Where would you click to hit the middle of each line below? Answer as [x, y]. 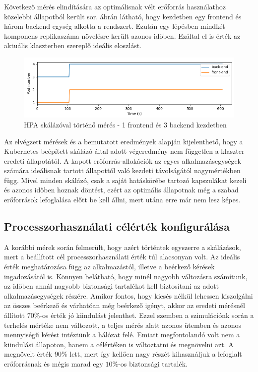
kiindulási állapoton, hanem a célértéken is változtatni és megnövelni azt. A [119, 344]
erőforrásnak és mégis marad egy [54, 364]
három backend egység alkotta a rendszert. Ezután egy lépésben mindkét [115, 26]
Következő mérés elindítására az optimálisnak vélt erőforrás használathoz [115, 6]
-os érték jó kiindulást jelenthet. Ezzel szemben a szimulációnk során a [147, 315]
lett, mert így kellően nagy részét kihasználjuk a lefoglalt [156, 354]
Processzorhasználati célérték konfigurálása [117, 226]
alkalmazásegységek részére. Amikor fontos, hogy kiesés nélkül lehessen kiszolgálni [129, 295]
